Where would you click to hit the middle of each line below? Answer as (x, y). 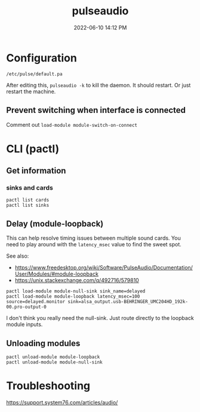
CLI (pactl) (33, 149)
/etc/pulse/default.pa (34, 74)
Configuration (42, 58)
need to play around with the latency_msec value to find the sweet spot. (94, 245)
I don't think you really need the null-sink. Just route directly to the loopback (100, 318)
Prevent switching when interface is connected (96, 110)
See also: (18, 256)
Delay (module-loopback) (55, 223)
